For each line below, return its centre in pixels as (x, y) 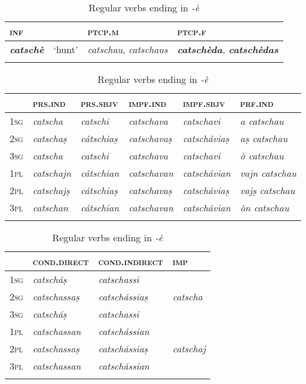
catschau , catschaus (128, 49)
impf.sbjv (204, 103)
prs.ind (49, 103)
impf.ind (148, 103)
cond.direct (61, 261)
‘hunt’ (66, 49)
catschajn (52, 173)
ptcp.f (192, 31)
